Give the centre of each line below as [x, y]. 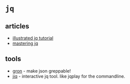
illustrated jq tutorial [33, 38]
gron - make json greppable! [42, 71]
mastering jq [25, 43]
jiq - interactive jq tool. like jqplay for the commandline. [69, 76]
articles [17, 26]
